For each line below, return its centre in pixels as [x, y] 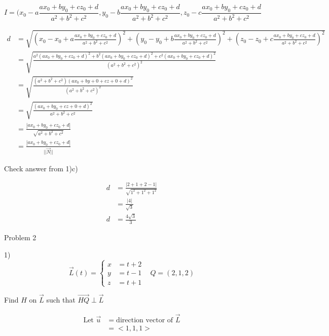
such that [61, 300]
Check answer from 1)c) [41, 168]
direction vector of [145, 320]
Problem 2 [20, 237]
